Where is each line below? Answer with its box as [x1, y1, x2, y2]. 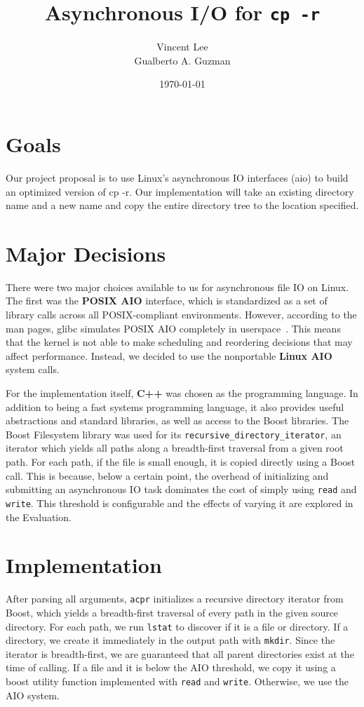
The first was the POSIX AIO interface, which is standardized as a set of [6, 293, 328, 308]
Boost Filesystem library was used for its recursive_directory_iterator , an [6, 426, 342, 441]
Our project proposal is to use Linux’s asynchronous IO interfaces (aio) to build [6, 170, 349, 184]
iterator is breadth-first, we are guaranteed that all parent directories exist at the [6, 646, 354, 661]
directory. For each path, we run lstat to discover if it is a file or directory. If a [6, 619, 349, 633]
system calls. [6, 362, 60, 377]
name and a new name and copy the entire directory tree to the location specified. [6, 198, 359, 213]
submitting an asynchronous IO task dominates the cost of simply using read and [6, 482, 357, 497]
